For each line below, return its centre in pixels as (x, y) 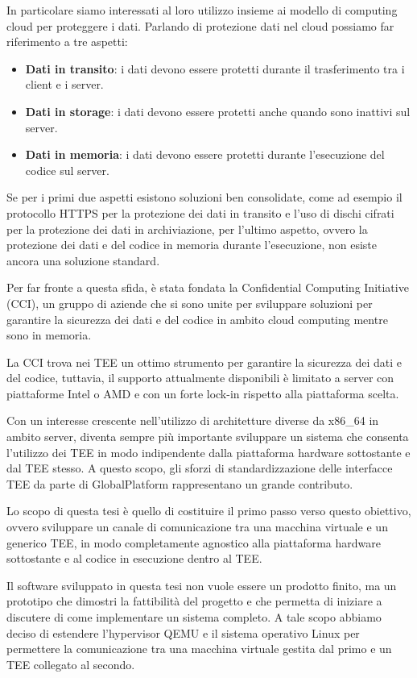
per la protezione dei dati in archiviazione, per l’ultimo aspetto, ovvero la (187, 229)
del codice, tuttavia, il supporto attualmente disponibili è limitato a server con (200, 378)
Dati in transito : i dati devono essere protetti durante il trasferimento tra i (215, 68)
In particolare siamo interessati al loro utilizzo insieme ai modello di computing (202, 10)
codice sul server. (67, 170)
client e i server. (64, 84)
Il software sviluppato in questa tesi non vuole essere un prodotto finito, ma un (202, 585)
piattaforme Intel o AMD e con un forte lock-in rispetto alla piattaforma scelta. (203, 393)
